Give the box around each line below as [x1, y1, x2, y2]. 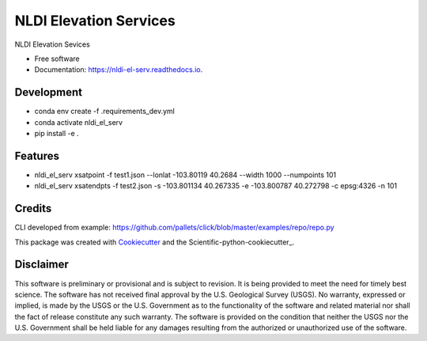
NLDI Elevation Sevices [14, 40, 90, 49]
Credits [14, 202, 52, 215]
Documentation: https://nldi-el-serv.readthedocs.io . [34, 65, 203, 74]
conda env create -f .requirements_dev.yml [34, 107, 176, 116]
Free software [34, 54, 80, 63]
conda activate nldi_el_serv [34, 117, 123, 127]
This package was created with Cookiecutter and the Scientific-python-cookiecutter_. [14, 237, 295, 247]
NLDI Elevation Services [14, 12, 176, 29]
